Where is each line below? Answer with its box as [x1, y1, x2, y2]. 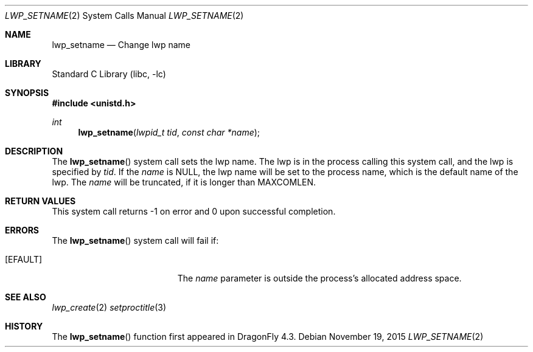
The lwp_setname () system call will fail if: [52, 235, 219, 246]
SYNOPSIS [5, 88, 49, 98]
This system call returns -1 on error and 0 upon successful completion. [52, 206, 336, 216]
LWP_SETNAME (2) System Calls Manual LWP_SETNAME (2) [5, 10, 244, 21]
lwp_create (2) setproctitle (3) [52, 302, 167, 312]
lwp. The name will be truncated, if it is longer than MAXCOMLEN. [52, 177, 316, 187]
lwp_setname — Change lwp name [52, 40, 190, 50]
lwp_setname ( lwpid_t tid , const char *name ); [78, 127, 260, 137]
